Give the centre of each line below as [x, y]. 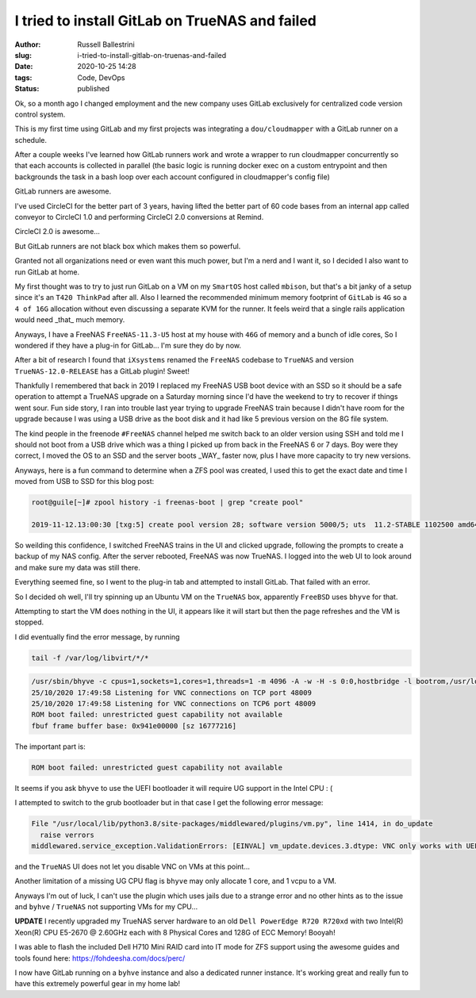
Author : [28, 44]
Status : [27, 89]
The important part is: [50, 747]
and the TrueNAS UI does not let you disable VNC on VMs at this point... [132, 866]
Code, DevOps [101, 77]
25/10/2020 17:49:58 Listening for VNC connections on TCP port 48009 [172, 693]
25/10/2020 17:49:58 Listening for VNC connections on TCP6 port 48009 [174, 704]
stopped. [29, 622]
